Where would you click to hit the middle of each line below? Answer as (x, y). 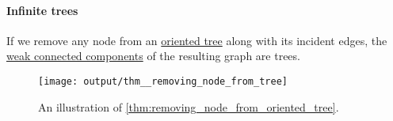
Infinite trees (42, 10)
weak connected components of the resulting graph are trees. (153, 56)
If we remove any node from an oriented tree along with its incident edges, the (197, 40)
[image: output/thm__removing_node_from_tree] (163, 81)
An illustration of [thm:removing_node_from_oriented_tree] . (189, 106)
